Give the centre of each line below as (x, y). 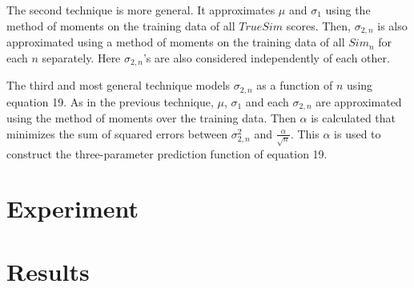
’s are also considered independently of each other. (266, 57)
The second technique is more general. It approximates (141, 10)
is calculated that (354, 118)
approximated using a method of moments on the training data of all (176, 42)
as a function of (295, 85)
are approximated (359, 101)
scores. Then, (318, 25)
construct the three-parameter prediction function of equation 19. (167, 153)
